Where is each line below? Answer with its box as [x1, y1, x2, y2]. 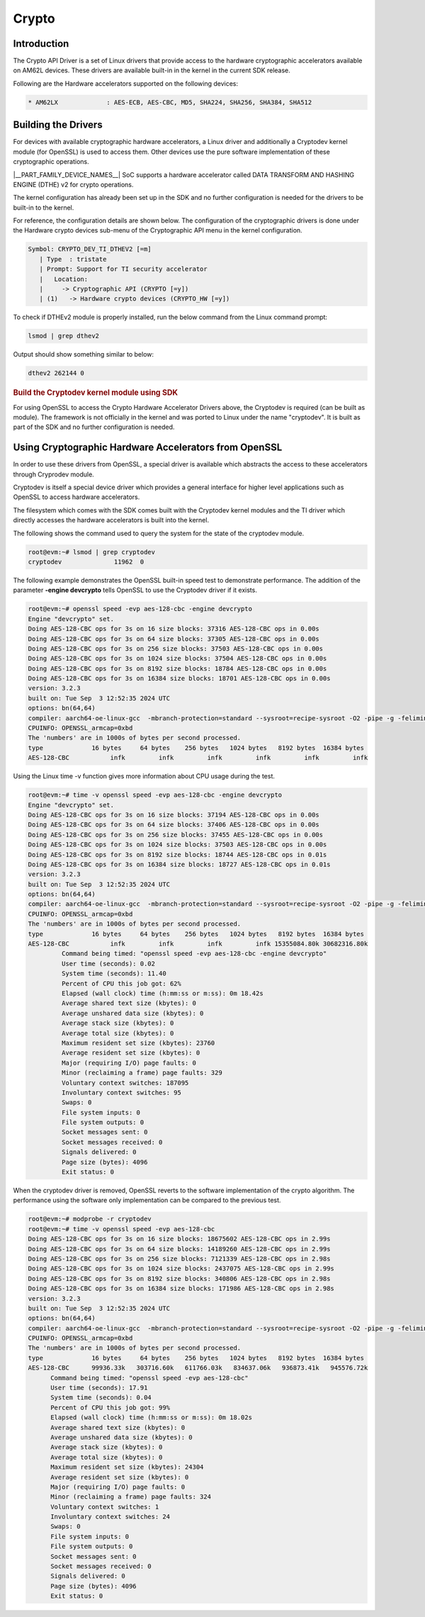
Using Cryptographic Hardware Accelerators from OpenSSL [13, 442, 283, 454]
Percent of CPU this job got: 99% [50, 1404, 170, 1411]
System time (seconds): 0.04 [50, 1394, 152, 1401]
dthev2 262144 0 [28, 369, 85, 377]
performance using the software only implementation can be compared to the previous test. [13, 1196, 281, 1204]
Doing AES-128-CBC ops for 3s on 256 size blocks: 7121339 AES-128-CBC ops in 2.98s [28, 1255, 331, 1263]
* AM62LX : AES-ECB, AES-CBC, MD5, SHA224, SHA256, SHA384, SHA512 [28, 98, 312, 106]
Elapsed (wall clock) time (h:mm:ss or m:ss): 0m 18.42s [61, 989, 263, 997]
